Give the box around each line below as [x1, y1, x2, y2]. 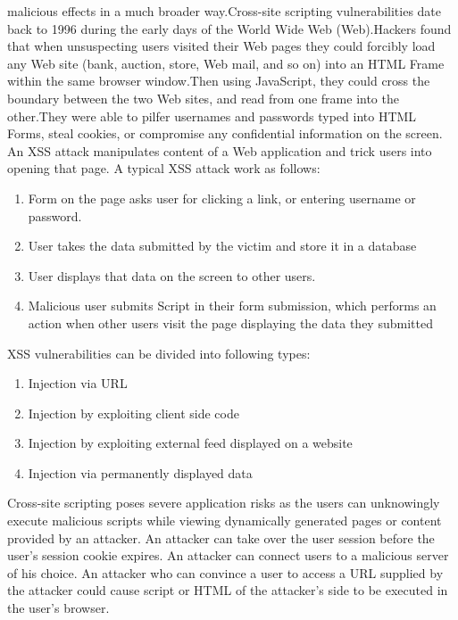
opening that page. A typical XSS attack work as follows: [7, 159, 321, 178]
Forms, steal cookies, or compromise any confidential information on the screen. [7, 124, 443, 143]
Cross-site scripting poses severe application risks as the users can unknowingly [7, 493, 440, 512]
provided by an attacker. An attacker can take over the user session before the [7, 528, 435, 547]
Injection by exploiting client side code [28, 403, 239, 422]
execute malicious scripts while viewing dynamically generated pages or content [7, 511, 442, 530]
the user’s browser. [7, 599, 110, 617]
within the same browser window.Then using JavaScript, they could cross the [7, 71, 430, 90]
